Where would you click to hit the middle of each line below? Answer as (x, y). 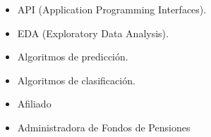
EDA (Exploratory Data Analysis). (93, 33)
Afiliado (34, 104)
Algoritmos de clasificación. (76, 80)
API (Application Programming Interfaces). (112, 9)
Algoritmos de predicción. (73, 57)
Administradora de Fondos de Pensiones (104, 127)
